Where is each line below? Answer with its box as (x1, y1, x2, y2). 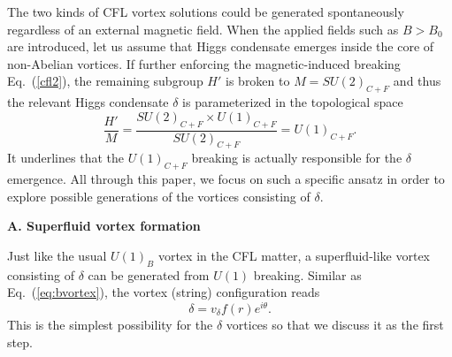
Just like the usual (7, 246, 107, 264)
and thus (393, 72, 441, 90)
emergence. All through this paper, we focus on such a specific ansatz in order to (7, 170, 445, 188)
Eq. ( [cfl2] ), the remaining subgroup (7, 72, 203, 90)
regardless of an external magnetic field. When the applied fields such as (7, 19, 399, 38)
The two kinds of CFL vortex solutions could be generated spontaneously (7, 3, 404, 20)
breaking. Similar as (253, 265, 362, 284)
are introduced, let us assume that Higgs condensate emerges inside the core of (7, 37, 434, 56)
